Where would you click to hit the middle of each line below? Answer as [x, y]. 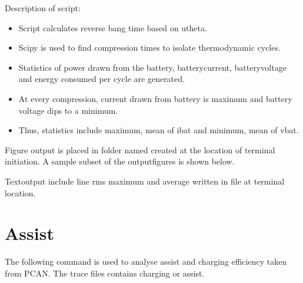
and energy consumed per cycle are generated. [101, 79]
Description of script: [43, 8]
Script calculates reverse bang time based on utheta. [113, 27]
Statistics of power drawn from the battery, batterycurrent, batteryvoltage [152, 67]
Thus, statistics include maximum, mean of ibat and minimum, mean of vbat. [159, 130]
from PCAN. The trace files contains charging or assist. [105, 273]
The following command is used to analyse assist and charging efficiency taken [146, 261]
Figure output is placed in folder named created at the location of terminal [140, 149]
